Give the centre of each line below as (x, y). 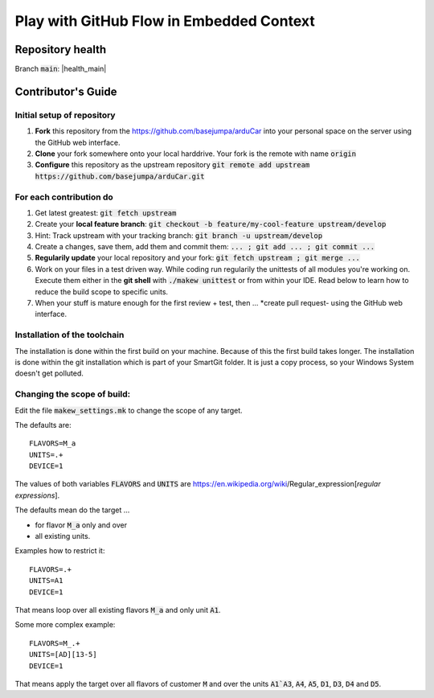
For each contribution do (64, 197)
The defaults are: (43, 425)
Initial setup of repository (65, 115)
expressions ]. (37, 495)
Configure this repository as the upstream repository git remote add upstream (172, 165)
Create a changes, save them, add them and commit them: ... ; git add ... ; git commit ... (205, 247)
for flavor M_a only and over (81, 525)
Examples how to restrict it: (60, 551)
